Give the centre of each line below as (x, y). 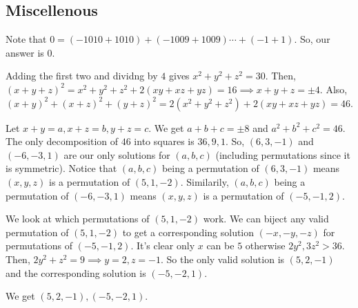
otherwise (265, 246)
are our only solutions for (117, 154)
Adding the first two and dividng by (82, 76)
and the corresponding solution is (76, 272)
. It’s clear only (163, 246)
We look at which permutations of (78, 219)
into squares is (164, 141)
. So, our (312, 39)
